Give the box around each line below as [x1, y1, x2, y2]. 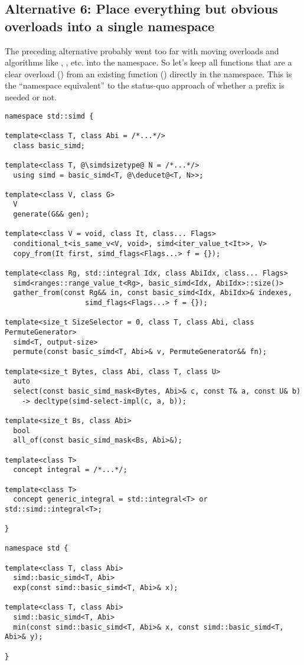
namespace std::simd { [5, 112, 94, 120]
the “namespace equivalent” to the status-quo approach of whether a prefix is [5, 79, 285, 91]
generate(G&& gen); [13, 210, 90, 219]
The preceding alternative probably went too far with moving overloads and [5, 44, 279, 57]
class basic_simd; [13, 141, 86, 150]
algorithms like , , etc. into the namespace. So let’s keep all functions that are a [5, 56, 292, 68]
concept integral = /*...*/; [13, 466, 128, 474]
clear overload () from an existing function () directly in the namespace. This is [5, 67, 292, 80]
